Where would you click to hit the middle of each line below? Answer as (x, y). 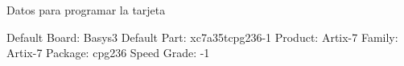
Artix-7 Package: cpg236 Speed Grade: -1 (108, 53)
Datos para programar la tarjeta (86, 10)
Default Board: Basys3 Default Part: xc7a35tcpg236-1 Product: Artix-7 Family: (202, 37)
